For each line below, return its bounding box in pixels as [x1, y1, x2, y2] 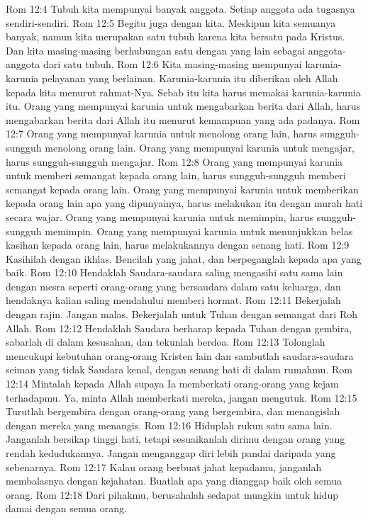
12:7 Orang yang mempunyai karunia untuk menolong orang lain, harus [6, 126, 317, 141]
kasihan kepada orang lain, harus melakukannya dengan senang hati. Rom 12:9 [6, 237, 350, 252]
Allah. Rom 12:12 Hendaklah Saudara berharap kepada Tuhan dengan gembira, [6, 320, 352, 335]
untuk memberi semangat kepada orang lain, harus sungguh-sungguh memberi [6, 168, 346, 183]
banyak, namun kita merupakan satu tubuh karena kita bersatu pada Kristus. [6, 29, 345, 44]
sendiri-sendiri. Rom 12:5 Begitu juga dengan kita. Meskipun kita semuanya [6, 15, 336, 30]
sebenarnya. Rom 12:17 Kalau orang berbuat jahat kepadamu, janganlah [6, 459, 322, 474]
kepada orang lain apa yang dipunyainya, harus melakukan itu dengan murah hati [6, 196, 363, 210]
